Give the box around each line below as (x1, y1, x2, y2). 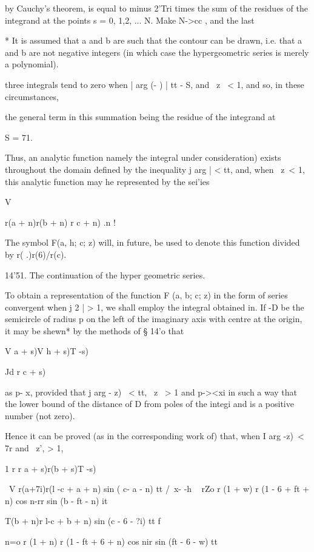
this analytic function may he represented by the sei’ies (5, 175, 210, 187)
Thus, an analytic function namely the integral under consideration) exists (5, 151, 281, 164)
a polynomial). (5, 58, 59, 70)
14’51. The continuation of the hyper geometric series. (5, 268, 205, 281)
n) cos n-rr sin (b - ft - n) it (5, 494, 108, 507)
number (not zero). (5, 409, 75, 422)
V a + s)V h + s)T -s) (5, 345, 89, 357)
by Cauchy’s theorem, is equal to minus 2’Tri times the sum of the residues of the (5, 2, 308, 14)
